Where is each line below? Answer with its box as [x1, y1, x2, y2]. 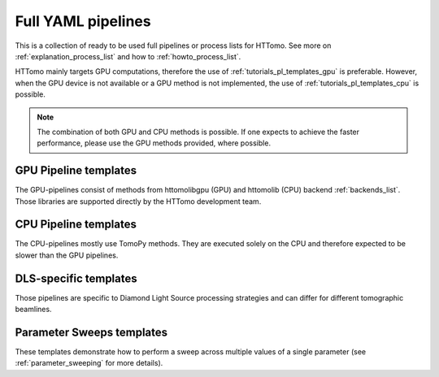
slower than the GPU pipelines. [15, 250, 119, 260]
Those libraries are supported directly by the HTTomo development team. [15, 196, 262, 206]
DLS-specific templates [15, 271, 137, 285]
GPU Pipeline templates [15, 163, 137, 178]
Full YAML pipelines [15, 12, 151, 30]
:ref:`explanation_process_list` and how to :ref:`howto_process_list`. [15, 51, 241, 61]
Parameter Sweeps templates [15, 325, 168, 339]
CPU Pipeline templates [15, 218, 137, 232]
